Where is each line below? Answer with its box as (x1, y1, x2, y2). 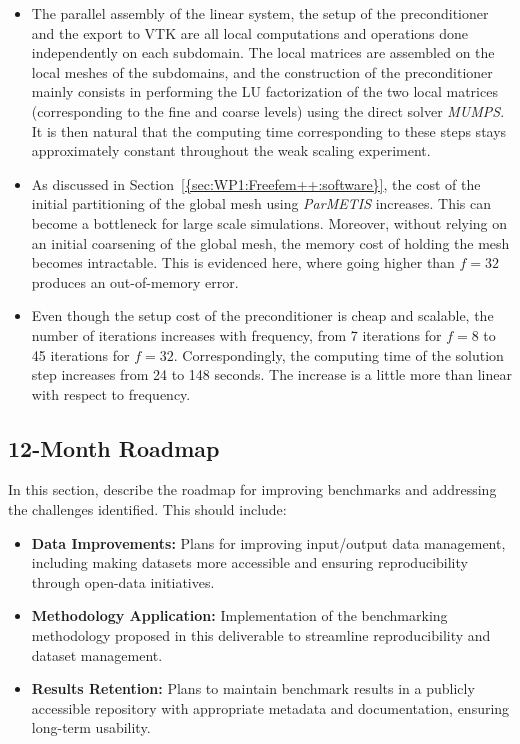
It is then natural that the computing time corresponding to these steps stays (31, 120, 507, 141)
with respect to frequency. (31, 383, 191, 404)
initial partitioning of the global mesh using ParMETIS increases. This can (31, 193, 492, 214)
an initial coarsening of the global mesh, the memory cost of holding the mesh (31, 232, 510, 253)
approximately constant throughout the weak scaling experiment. (31, 140, 431, 161)
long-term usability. (31, 717, 151, 738)
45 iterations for (31, 344, 130, 365)
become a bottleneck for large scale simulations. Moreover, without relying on (31, 212, 508, 233)
